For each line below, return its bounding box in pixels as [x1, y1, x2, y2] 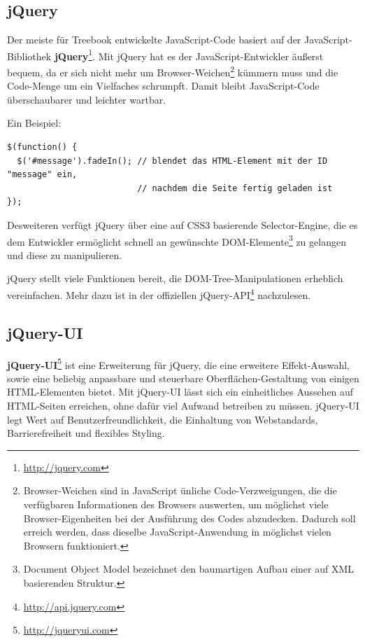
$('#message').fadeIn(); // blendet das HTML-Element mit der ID [17, 155, 328, 166]
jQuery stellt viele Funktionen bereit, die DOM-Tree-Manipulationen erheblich [7, 271, 343, 286]
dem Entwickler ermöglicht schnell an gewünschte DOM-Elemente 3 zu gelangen [7, 232, 346, 249]
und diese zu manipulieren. [7, 247, 122, 262]
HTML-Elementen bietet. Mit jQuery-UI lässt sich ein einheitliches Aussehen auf [7, 384, 354, 399]
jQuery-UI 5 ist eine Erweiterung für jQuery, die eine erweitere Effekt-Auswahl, [7, 355, 350, 372]
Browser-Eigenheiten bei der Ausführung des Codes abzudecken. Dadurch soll [23, 510, 356, 525]
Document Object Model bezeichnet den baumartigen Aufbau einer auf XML [23, 561, 355, 576]
